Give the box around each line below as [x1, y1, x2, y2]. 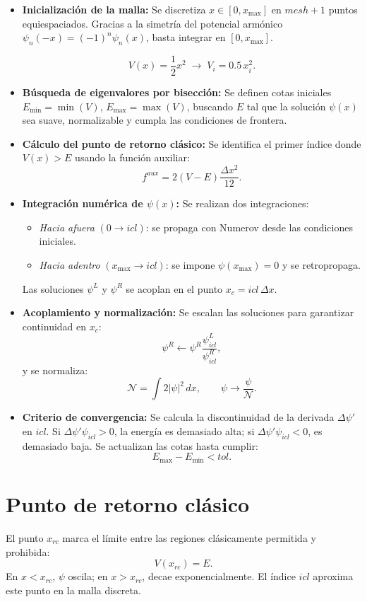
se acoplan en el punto [126, 281, 223, 296]
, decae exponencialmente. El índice [142, 569, 296, 584]
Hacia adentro [39, 257, 100, 272]
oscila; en [68, 569, 108, 584]
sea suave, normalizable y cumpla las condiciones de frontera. [22, 112, 287, 127]
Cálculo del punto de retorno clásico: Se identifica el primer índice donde [22, 136, 361, 151]
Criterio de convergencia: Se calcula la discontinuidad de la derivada [22, 410, 335, 424]
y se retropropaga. [282, 257, 361, 272]
